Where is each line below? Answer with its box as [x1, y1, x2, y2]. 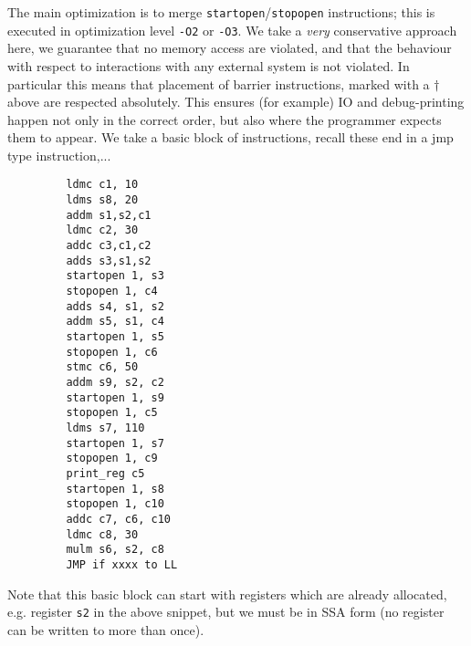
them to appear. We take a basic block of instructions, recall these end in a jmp [7, 128, 454, 147]
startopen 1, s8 [66, 482, 164, 495]
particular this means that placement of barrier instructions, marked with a [7, 74, 430, 93]
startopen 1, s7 [66, 436, 164, 450]
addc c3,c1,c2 [66, 239, 152, 253]
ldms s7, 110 [66, 421, 145, 434]
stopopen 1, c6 [66, 345, 158, 359]
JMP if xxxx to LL [66, 557, 178, 571]
